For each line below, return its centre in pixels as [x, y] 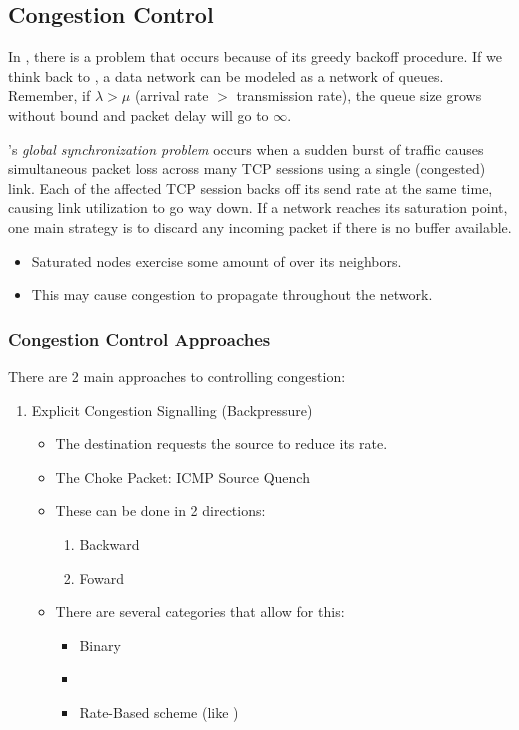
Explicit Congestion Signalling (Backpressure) [172, 409]
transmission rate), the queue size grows [359, 95]
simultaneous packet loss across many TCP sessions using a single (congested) [247, 168]
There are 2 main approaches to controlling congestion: [177, 375]
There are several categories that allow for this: [200, 611]
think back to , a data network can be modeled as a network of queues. [226, 75]
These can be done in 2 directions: [160, 510]
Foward [101, 577]
